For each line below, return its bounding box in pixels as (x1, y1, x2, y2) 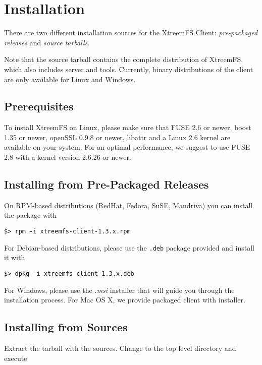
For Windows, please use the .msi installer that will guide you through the (4, 284, 235, 295)
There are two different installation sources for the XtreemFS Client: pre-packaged (4, 27, 258, 38)
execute (4, 352, 27, 363)
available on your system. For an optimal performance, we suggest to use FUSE (4, 142, 250, 152)
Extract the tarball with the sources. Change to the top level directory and (4, 343, 236, 353)
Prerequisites (4, 98, 74, 114)
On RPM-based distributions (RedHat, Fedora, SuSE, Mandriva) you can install (4, 200, 253, 210)
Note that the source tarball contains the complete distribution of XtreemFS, (4, 54, 243, 65)
